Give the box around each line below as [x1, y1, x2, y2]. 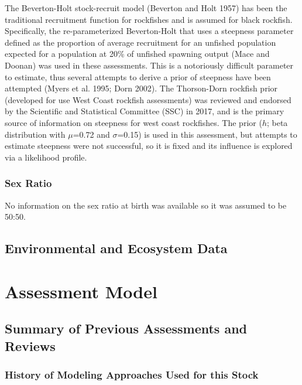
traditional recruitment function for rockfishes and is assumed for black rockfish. [5, 13, 293, 25]
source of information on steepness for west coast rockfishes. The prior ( [5, 116, 262, 128]
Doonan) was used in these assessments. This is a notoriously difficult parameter [5, 59, 294, 71]
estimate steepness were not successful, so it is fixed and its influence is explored [5, 139, 293, 152]
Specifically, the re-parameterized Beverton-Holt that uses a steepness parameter [5, 25, 294, 37]
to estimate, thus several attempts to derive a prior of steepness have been [5, 70, 271, 83]
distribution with [5, 128, 66, 140]
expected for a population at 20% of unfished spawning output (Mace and [5, 47, 270, 60]
